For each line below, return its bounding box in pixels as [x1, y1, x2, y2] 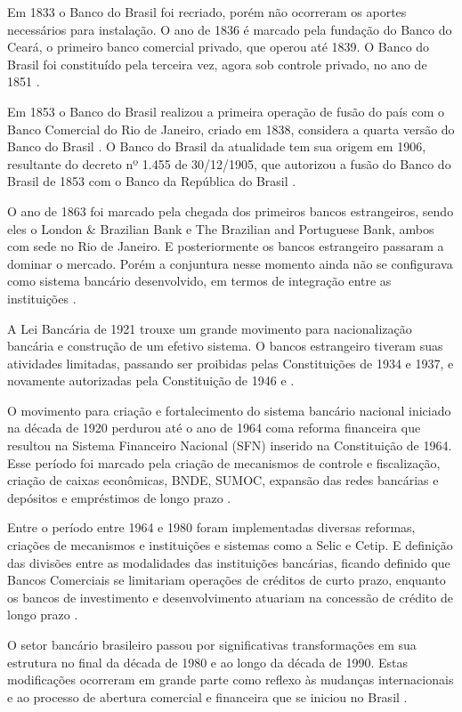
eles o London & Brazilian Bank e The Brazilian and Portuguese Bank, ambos [7, 219, 434, 238]
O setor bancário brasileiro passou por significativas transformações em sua [7, 635, 417, 653]
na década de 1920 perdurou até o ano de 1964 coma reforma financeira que [7, 418, 421, 437]
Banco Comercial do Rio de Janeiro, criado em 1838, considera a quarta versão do [7, 119, 455, 138]
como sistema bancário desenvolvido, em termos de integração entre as [7, 271, 392, 290]
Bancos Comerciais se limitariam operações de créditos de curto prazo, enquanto [7, 570, 446, 589]
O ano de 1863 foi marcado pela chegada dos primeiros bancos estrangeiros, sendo [7, 201, 454, 220]
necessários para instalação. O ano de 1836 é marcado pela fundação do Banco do [7, 20, 452, 38]
